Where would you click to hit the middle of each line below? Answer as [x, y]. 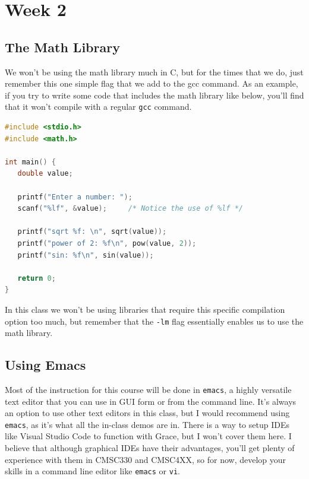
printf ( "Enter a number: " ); [75, 197]
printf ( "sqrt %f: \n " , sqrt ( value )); [92, 232]
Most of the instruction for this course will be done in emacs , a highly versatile [148, 389]
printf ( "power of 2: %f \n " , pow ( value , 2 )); [107, 243]
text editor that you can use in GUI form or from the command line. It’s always [151, 401]
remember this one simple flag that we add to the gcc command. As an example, [152, 83]
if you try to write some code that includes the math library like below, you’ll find [154, 95]
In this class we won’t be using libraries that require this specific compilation [145, 309]
